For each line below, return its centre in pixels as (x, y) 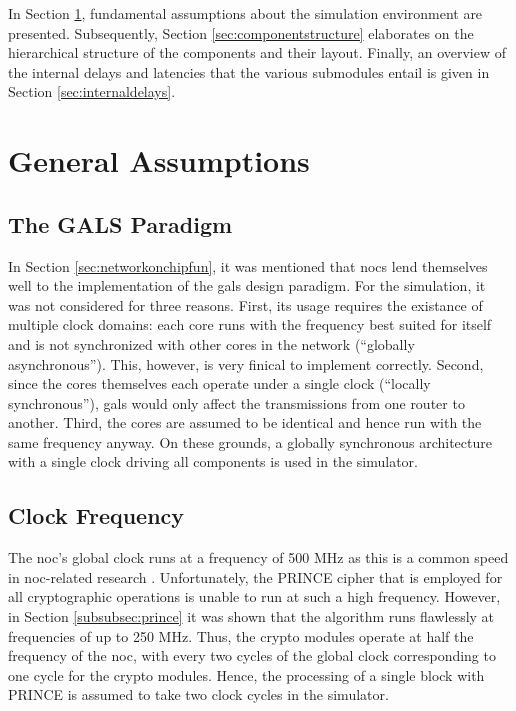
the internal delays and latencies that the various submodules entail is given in (249, 71)
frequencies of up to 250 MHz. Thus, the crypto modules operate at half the (241, 635)
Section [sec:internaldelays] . (92, 91)
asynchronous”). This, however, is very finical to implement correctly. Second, (246, 363)
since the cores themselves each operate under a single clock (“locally (219, 383)
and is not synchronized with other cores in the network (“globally (211, 343)
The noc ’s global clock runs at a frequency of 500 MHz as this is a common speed (258, 557)
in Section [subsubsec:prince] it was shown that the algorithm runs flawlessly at (251, 616)
